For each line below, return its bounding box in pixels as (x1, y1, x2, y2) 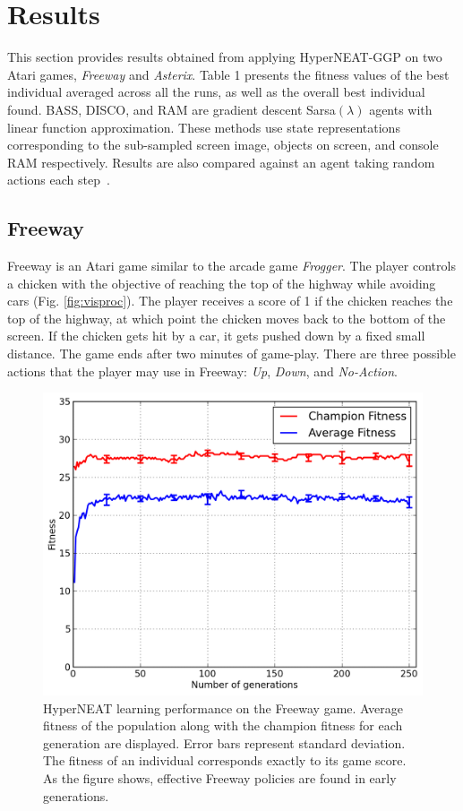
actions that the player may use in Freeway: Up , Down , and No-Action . (7, 361, 399, 380)
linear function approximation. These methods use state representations (7, 117, 400, 136)
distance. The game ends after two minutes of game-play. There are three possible (7, 344, 456, 363)
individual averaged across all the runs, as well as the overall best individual (7, 82, 425, 101)
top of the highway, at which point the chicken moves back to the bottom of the (7, 308, 446, 327)
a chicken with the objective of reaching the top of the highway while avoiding (7, 273, 436, 292)
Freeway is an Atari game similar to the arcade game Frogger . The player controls (7, 256, 456, 275)
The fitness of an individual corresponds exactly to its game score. (43, 751, 407, 770)
